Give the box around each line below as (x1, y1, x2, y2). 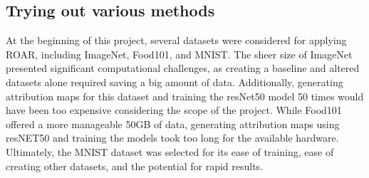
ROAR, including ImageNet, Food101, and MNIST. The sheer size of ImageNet (6, 46, 353, 61)
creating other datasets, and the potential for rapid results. (6, 158, 264, 173)
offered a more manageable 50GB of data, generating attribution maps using (6, 116, 340, 131)
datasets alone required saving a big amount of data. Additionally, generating (6, 74, 343, 89)
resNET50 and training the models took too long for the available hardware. (6, 130, 339, 145)
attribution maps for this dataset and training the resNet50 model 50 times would (6, 88, 364, 103)
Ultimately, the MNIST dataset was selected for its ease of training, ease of (6, 144, 334, 159)
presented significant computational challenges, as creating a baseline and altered (6, 61, 360, 75)
